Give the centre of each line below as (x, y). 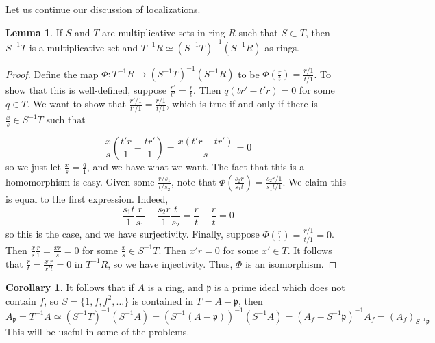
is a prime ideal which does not (280, 287)
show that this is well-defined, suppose (86, 89)
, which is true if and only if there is (242, 104)
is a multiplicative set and (84, 47)
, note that (194, 182)
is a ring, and (175, 287)
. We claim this (314, 182)
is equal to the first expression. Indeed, (87, 199)
